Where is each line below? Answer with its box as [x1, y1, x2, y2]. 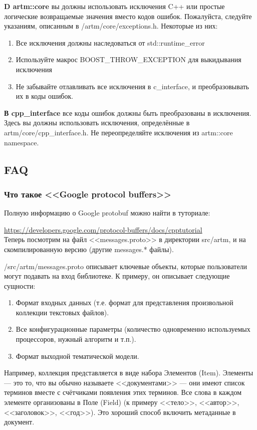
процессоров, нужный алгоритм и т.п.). [16, 334, 136, 344]
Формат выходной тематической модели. [16, 350, 139, 361]
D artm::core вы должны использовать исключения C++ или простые [4, 1, 225, 11]
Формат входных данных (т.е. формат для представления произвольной [16, 297, 233, 308]
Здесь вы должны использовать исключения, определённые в [4, 117, 190, 128]
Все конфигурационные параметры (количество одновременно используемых [16, 324, 250, 334]
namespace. [4, 137, 39, 147]
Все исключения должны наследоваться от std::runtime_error [16, 37, 205, 48]
